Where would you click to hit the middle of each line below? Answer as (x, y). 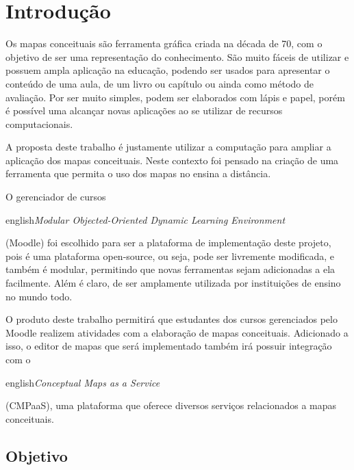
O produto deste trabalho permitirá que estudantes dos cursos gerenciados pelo (172, 319)
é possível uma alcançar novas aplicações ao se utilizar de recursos (144, 110)
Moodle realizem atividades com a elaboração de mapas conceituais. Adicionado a (177, 332)
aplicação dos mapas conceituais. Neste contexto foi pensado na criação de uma (172, 160)
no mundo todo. (39, 296)
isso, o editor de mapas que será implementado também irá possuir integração (169, 346)
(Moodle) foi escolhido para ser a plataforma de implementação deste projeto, (168, 243)
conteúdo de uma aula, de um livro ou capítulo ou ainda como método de (160, 83)
